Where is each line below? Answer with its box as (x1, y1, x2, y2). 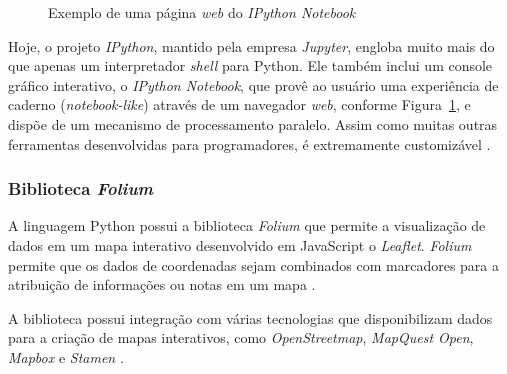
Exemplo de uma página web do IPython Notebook (48, 2, 356, 22)
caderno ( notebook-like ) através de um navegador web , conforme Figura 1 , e (8, 94, 471, 115)
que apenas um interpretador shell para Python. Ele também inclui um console (8, 55, 493, 76)
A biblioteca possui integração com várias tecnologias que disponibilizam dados (8, 307, 493, 328)
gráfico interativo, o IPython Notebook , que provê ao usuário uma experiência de (8, 74, 499, 95)
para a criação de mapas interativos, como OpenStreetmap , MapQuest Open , (8, 327, 474, 348)
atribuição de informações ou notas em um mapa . (8, 274, 316, 295)
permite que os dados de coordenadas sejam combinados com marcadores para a (8, 254, 499, 275)
